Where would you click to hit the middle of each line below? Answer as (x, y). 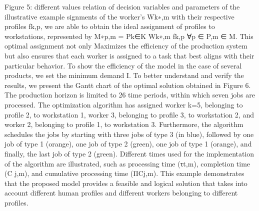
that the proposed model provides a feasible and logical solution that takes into (126, 183)
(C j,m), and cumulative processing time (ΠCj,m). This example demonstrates (124, 173)
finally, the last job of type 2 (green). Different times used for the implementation (129, 153)
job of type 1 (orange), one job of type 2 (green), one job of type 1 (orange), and (128, 144)
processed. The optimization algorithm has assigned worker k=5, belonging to (124, 104)
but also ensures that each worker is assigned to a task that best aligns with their (129, 55)
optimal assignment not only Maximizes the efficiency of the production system (126, 46)
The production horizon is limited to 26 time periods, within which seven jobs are (130, 95)
